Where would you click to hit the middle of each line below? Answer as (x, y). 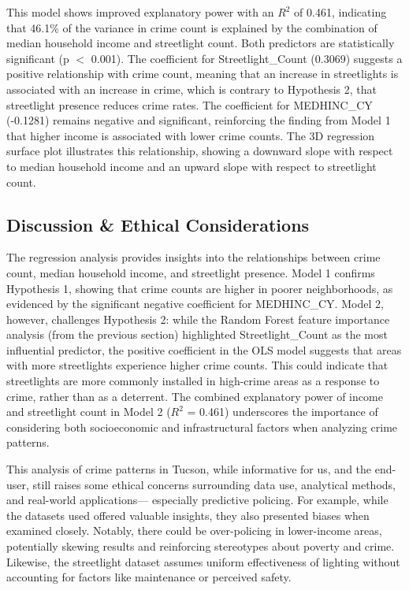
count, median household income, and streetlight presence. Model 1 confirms (191, 272)
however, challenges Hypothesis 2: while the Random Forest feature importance (198, 319)
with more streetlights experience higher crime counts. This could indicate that (197, 365)
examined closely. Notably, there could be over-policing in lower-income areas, (194, 531)
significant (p (38, 58)
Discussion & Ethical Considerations (158, 224)
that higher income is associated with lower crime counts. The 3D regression (191, 135)
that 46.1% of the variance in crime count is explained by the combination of (192, 27)
